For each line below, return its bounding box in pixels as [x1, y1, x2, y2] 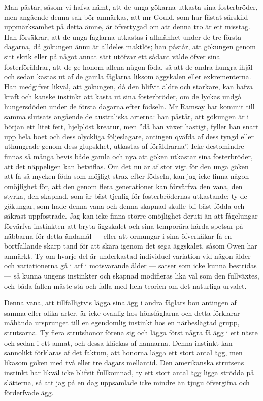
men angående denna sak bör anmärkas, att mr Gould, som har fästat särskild [4, 11, 248, 22]
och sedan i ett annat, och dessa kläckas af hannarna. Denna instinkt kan [4, 337, 233, 348]
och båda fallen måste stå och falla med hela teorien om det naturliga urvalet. [4, 280, 247, 291]
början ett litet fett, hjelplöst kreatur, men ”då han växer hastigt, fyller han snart [4, 121, 259, 132]
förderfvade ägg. [4, 387, 54, 397]
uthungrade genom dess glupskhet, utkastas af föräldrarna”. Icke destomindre [4, 141, 244, 151]
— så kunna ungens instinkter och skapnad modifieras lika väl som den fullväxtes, [4, 270, 259, 281]
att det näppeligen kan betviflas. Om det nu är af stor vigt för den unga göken [4, 161, 249, 171]
